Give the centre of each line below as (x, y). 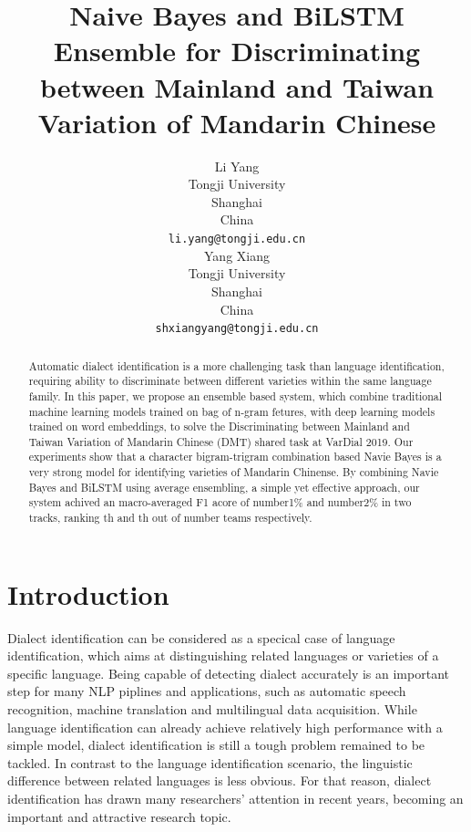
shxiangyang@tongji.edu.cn (237, 329)
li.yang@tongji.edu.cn (237, 239)
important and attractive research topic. (119, 816)
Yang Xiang (237, 255)
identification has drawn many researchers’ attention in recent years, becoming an (235, 799)
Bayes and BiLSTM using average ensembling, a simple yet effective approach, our (224, 487)
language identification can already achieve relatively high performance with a (225, 727)
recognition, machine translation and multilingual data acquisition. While (212, 709)
